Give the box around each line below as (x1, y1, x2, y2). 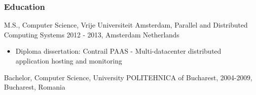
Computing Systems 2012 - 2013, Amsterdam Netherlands (4, 29, 180, 39)
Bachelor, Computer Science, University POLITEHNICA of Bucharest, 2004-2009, (4, 72, 253, 82)
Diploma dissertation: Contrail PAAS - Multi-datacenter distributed (15, 46, 221, 56)
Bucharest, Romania (4, 82, 66, 92)
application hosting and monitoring (15, 56, 122, 65)
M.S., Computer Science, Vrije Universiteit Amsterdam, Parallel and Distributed (4, 20, 248, 30)
